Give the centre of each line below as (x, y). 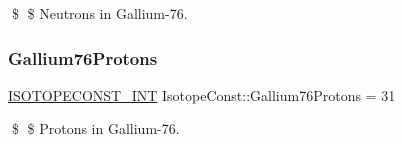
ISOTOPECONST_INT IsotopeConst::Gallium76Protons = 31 (202, 94)
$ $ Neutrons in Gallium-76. (99, 13)
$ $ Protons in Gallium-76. (95, 128)
